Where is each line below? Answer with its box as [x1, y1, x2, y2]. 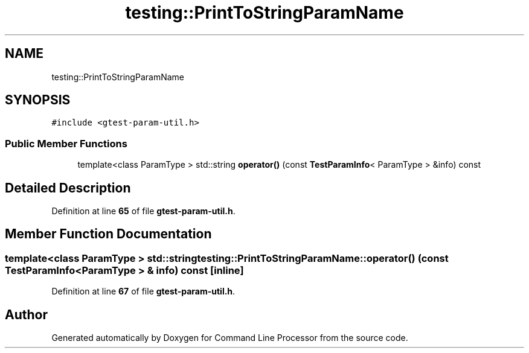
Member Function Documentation [5, 226, 212, 242]
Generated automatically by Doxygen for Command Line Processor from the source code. [51, 332, 408, 343]
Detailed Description [5, 180, 131, 196]
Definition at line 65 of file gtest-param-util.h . [51, 206, 236, 217]
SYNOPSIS [5, 92, 71, 108]
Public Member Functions [5, 137, 127, 150]
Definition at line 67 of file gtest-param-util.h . [51, 286, 236, 297]
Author [5, 307, 48, 322]
